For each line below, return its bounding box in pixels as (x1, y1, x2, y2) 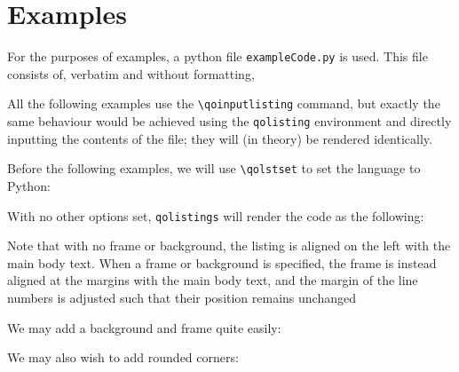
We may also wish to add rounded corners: (7, 348, 239, 367)
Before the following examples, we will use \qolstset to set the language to (7, 159, 421, 178)
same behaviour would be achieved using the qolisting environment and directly (7, 112, 452, 131)
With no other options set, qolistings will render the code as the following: (7, 206, 424, 225)
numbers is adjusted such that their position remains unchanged (7, 288, 356, 306)
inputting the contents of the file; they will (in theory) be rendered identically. (7, 129, 432, 147)
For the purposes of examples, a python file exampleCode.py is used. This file (7, 47, 428, 66)
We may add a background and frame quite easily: (7, 318, 281, 336)
